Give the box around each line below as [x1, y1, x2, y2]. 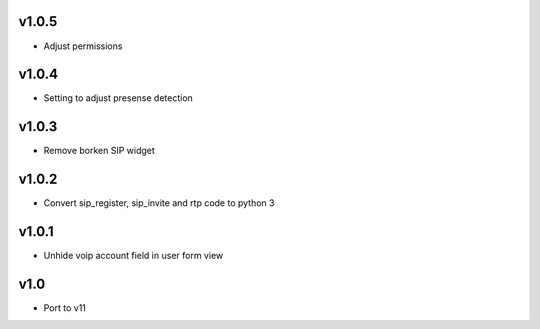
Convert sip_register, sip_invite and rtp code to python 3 [43, 197, 275, 209]
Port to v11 [43, 302, 87, 314]
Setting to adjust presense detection [43, 92, 194, 104]
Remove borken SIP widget [43, 145, 155, 157]
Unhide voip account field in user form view [43, 250, 224, 262]
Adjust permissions [43, 40, 123, 52]
